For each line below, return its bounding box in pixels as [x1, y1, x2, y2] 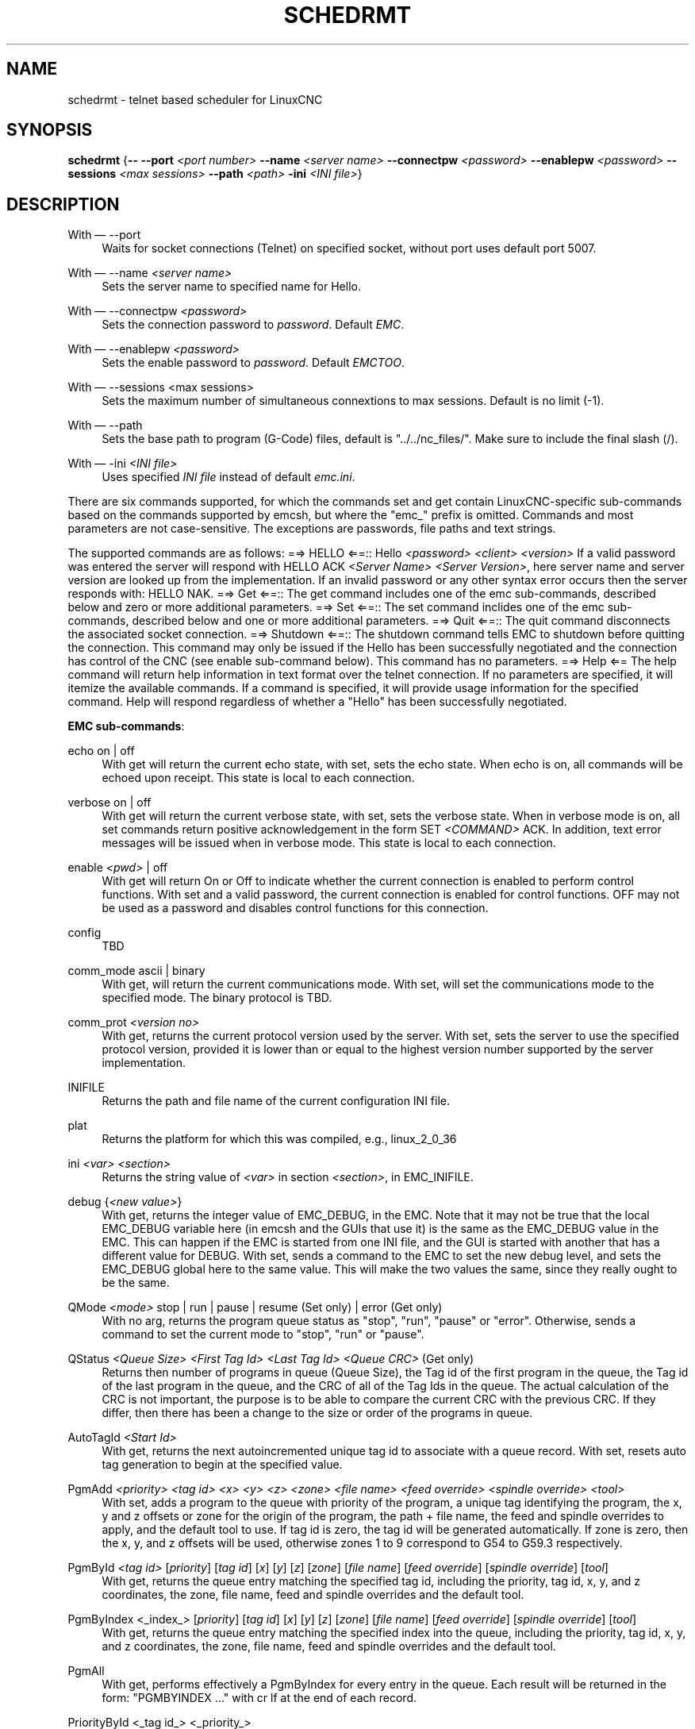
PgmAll [67, 1664, 105, 1678]
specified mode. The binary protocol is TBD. [102, 991, 332, 1005]
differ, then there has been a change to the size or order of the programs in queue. [102, 1406, 533, 1420]
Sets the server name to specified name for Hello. [102, 279, 361, 294]
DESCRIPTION [6, 194, 120, 214]
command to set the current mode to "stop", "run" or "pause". [102, 1327, 424, 1342]
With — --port [67, 228, 141, 242]
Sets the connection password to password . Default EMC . [102, 318, 405, 332]
